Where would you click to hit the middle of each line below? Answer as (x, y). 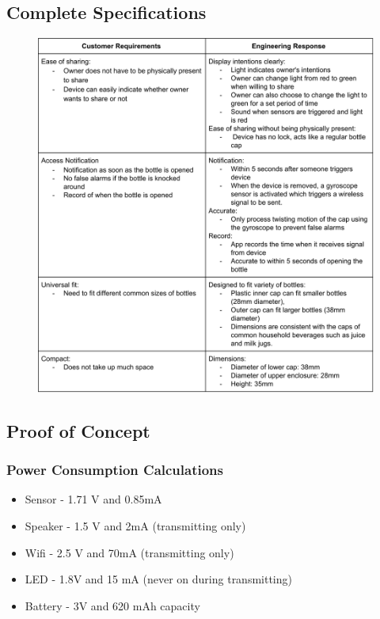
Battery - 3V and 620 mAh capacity (112, 605)
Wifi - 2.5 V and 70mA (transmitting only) (129, 552)
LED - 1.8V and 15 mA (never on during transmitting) (158, 579)
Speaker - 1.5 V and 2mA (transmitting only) (135, 525)
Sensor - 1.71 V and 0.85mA (93, 499)
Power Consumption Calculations (115, 470)
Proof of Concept (78, 430)
